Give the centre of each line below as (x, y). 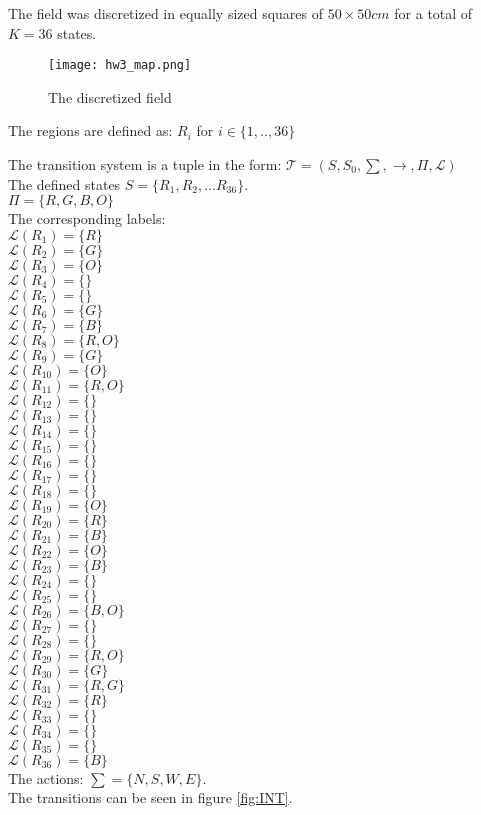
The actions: (46, 777)
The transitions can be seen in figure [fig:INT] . (150, 797)
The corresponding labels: (87, 218)
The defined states (64, 183)
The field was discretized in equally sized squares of (166, 13)
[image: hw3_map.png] (120, 65)
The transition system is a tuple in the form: (145, 164)
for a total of (433, 13)
